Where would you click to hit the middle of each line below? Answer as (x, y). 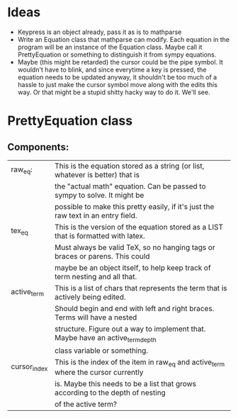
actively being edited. (90, 297)
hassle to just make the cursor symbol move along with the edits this (118, 84)
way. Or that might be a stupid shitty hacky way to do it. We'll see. (114, 92)
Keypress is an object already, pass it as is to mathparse (100, 32)
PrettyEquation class (70, 121)
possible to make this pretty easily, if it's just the (134, 206)
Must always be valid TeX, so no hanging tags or (135, 247)
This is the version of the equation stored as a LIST (139, 227)
